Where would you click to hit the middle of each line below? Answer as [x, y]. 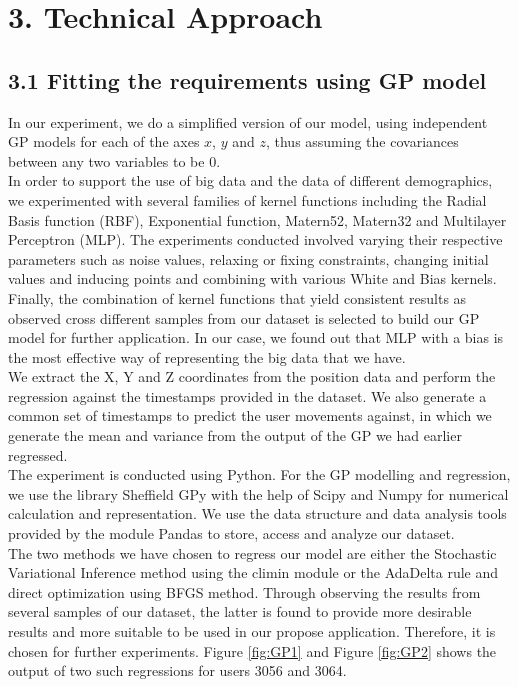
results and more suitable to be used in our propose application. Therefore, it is [252, 631]
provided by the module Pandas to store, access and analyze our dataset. [231, 533]
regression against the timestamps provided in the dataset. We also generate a [247, 395]
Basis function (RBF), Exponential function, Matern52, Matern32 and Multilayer [257, 219]
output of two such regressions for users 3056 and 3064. [177, 670]
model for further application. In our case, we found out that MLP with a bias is [256, 337]
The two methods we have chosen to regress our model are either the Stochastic [252, 552]
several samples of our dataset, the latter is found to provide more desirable [240, 611]
